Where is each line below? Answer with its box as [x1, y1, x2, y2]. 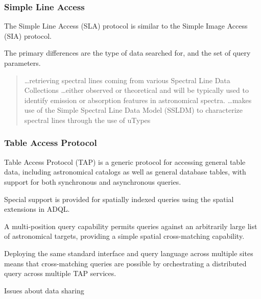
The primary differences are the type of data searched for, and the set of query [4, 47, 251, 58]
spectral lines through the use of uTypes [24, 114, 151, 125]
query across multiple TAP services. [4, 268, 116, 279]
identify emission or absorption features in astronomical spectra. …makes [24, 94, 252, 105]
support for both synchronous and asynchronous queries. [4, 176, 181, 187]
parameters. [4, 58, 41, 68]
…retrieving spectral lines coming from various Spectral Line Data [24, 74, 230, 85]
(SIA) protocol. [4, 30, 52, 41]
